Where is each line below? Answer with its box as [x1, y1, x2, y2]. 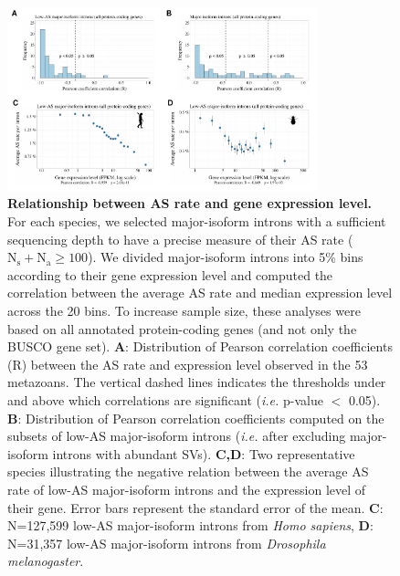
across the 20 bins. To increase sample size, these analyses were [7, 301, 361, 320]
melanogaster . [7, 551, 84, 571]
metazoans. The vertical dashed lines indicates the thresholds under [7, 372, 386, 392]
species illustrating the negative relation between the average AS [7, 462, 369, 481]
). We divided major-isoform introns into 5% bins [88, 247, 363, 267]
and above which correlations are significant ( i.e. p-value [7, 391, 323, 410]
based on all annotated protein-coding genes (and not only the [7, 319, 357, 338]
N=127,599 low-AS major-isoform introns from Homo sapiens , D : [7, 516, 374, 535]
